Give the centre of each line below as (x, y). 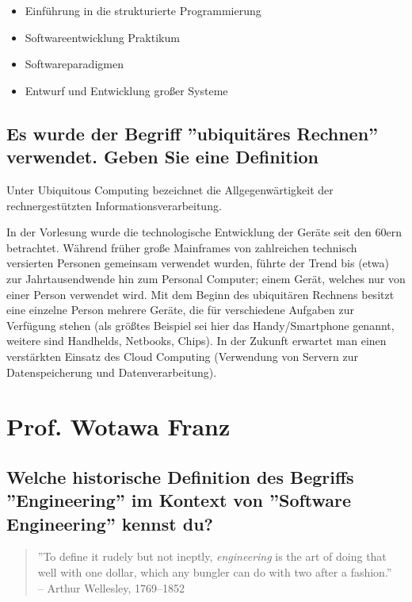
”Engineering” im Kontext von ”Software (179, 500)
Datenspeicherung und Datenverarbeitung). (112, 372)
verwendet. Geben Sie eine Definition (162, 157)
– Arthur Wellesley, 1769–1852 (111, 587)
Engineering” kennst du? (110, 523)
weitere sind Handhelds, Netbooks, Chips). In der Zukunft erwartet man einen (196, 341)
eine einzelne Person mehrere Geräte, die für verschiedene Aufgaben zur (180, 310)
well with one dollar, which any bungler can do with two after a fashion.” (215, 572)
